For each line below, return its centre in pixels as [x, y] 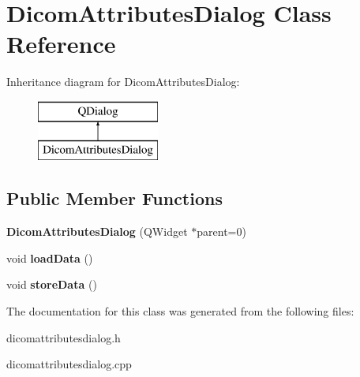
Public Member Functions [114, 198]
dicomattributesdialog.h [64, 337]
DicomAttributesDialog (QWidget [97, 231]
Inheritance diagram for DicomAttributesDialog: [123, 82]
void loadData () [50, 258]
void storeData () [52, 284]
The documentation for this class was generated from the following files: [180, 311]
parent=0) [221, 231]
